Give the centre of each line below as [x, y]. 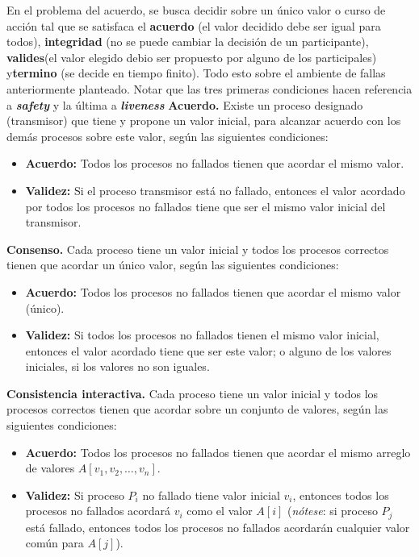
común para [54, 543]
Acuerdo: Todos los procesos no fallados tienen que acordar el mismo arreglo [218, 452]
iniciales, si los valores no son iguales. [117, 366]
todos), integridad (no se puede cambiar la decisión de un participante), [188, 42]
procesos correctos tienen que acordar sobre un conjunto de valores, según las [197, 409]
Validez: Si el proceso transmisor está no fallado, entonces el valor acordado [215, 190]
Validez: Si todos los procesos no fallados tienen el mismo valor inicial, [202, 335]
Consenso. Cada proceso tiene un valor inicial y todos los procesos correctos [198, 249]
